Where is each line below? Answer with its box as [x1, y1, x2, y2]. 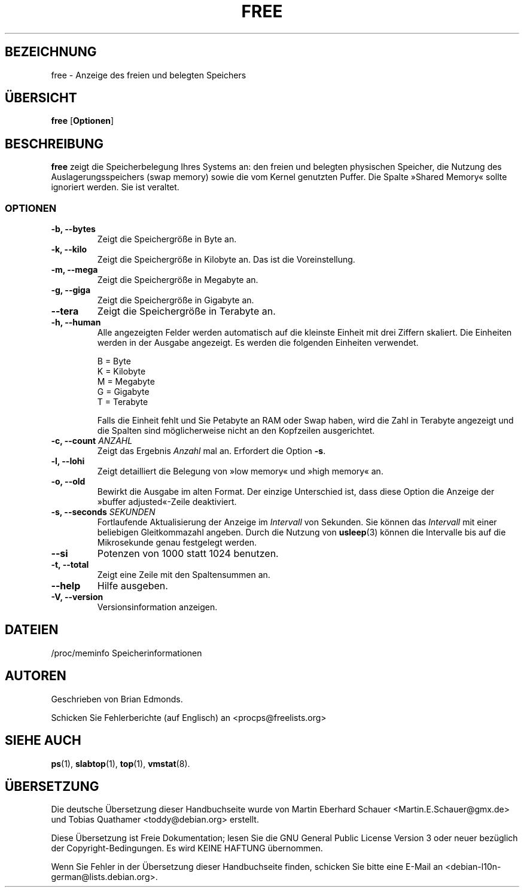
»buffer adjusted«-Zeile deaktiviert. [97, 497, 237, 507]
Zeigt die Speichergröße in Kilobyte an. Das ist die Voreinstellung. [97, 254, 355, 265]
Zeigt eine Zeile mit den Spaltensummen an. [97, 570, 270, 580]
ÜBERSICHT [5, 90, 77, 106]
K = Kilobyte [97, 366, 146, 377]
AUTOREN [5, 668, 66, 684]
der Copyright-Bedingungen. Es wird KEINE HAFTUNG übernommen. [51, 843, 323, 854]
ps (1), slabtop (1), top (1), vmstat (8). [51, 758, 190, 769]
